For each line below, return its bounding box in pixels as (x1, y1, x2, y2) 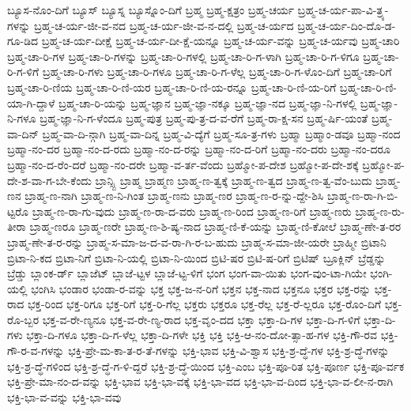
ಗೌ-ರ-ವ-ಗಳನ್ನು (7, 342, 65, 359)
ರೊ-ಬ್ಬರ (7, 311, 40, 327)
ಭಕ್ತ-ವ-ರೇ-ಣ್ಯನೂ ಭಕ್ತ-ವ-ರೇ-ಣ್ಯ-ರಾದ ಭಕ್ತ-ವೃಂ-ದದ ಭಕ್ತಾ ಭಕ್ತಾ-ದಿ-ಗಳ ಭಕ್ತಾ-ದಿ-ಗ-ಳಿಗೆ (42, 311, 360, 327)
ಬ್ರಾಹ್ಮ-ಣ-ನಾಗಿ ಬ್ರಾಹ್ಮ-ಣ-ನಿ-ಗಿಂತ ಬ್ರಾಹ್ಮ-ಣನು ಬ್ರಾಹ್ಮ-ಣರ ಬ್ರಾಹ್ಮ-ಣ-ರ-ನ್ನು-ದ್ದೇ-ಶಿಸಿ (25, 187, 324, 204)
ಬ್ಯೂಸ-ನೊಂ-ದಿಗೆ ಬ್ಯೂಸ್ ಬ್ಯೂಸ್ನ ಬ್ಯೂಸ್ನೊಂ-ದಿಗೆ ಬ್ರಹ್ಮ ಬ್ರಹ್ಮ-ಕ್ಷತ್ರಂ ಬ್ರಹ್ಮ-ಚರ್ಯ (7, 2, 294, 17)
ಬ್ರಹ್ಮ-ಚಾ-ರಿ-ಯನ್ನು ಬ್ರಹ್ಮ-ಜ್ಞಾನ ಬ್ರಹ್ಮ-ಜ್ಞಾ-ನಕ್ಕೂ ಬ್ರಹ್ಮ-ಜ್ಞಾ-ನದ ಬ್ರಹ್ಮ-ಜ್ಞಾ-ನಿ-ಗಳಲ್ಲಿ (58, 94, 357, 111)
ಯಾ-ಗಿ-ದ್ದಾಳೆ (7, 94, 55, 111)
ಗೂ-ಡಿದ (7, 32, 39, 49)
